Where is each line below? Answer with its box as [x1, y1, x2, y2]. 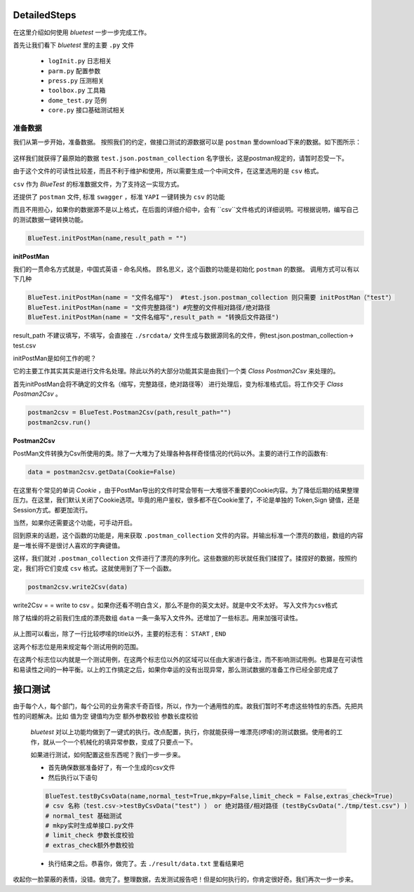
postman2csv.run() [27, 418, 91, 426]
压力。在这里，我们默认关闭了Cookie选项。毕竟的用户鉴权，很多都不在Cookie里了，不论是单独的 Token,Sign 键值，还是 [13, 495, 360, 505]
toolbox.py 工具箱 [48, 86, 106, 95]
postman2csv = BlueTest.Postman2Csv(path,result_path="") [27, 408, 232, 417]
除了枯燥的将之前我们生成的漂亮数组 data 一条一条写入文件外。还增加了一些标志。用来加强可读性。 [13, 614, 302, 622]
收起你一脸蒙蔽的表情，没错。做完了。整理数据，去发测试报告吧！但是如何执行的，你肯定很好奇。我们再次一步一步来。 [13, 875, 357, 884]
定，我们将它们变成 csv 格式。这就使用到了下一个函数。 [13, 564, 175, 572]
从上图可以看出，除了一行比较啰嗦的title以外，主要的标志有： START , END [13, 630, 227, 638]
